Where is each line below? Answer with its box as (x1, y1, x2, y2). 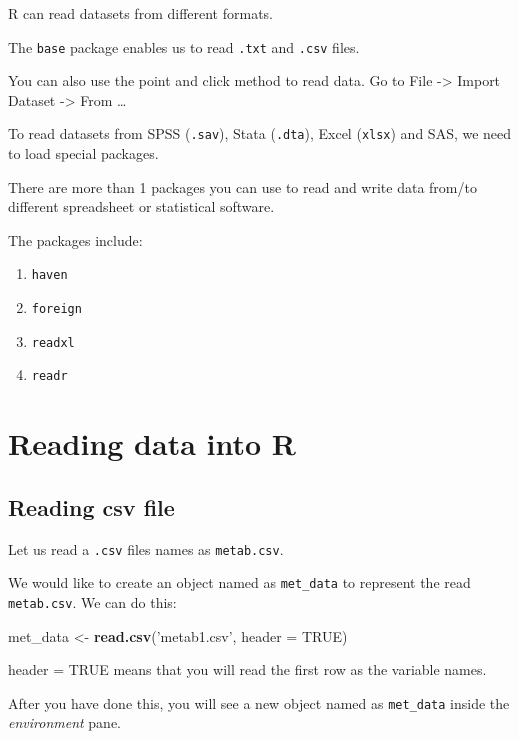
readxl (31, 335, 75, 350)
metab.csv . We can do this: (8, 591, 177, 612)
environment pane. (8, 712, 122, 733)
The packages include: (8, 229, 143, 250)
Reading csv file (8, 491, 175, 522)
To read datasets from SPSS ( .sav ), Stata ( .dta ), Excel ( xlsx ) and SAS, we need (8, 123, 512, 144)
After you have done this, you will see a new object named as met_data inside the (8, 692, 510, 713)
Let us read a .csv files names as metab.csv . (8, 538, 284, 559)
